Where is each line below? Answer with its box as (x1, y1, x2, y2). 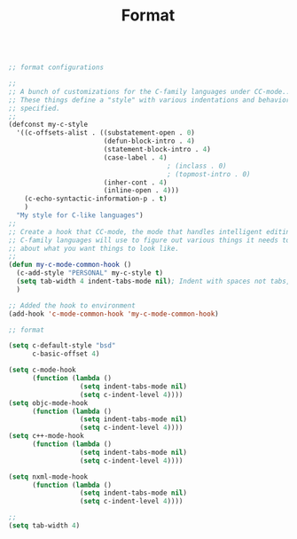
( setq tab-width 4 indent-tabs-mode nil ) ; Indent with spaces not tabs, (16, 277, 291, 286)
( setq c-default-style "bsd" (8, 341, 116, 350)
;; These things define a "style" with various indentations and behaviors (8, 95, 294, 105)
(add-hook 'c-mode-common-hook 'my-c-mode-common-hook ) (8, 309, 219, 318)
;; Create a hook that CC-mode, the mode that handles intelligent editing (8, 227, 294, 236)
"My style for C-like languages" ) (16, 211, 144, 220)
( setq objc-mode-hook (8, 398, 89, 408)
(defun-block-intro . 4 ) (103, 137, 196, 146)
